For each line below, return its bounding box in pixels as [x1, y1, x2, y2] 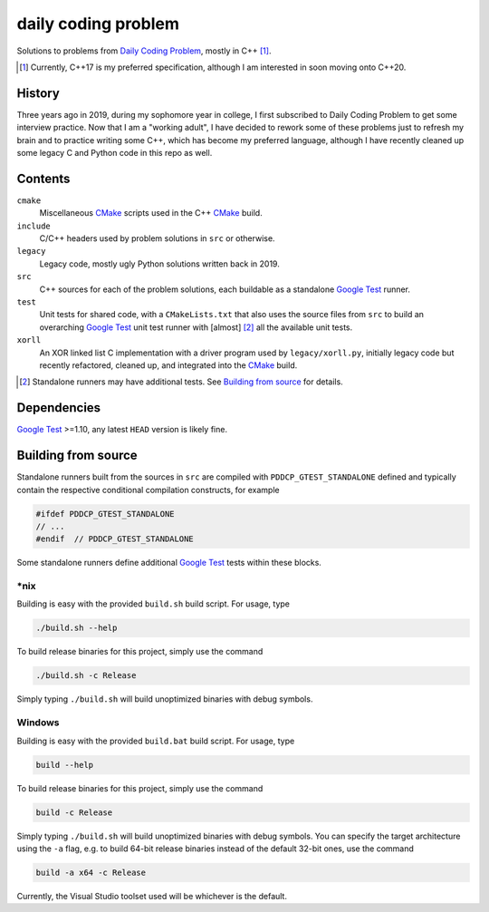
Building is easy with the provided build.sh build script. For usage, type [16, 598, 290, 609]
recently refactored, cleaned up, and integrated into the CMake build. [39, 360, 298, 371]
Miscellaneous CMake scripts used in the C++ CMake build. [39, 208, 263, 218]
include [16, 220, 52, 231]
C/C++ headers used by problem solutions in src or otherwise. [39, 233, 275, 244]
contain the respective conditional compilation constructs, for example [16, 484, 280, 495]
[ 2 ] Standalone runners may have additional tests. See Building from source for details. [19, 376, 343, 387]
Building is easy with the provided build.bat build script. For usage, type [16, 735, 295, 746]
